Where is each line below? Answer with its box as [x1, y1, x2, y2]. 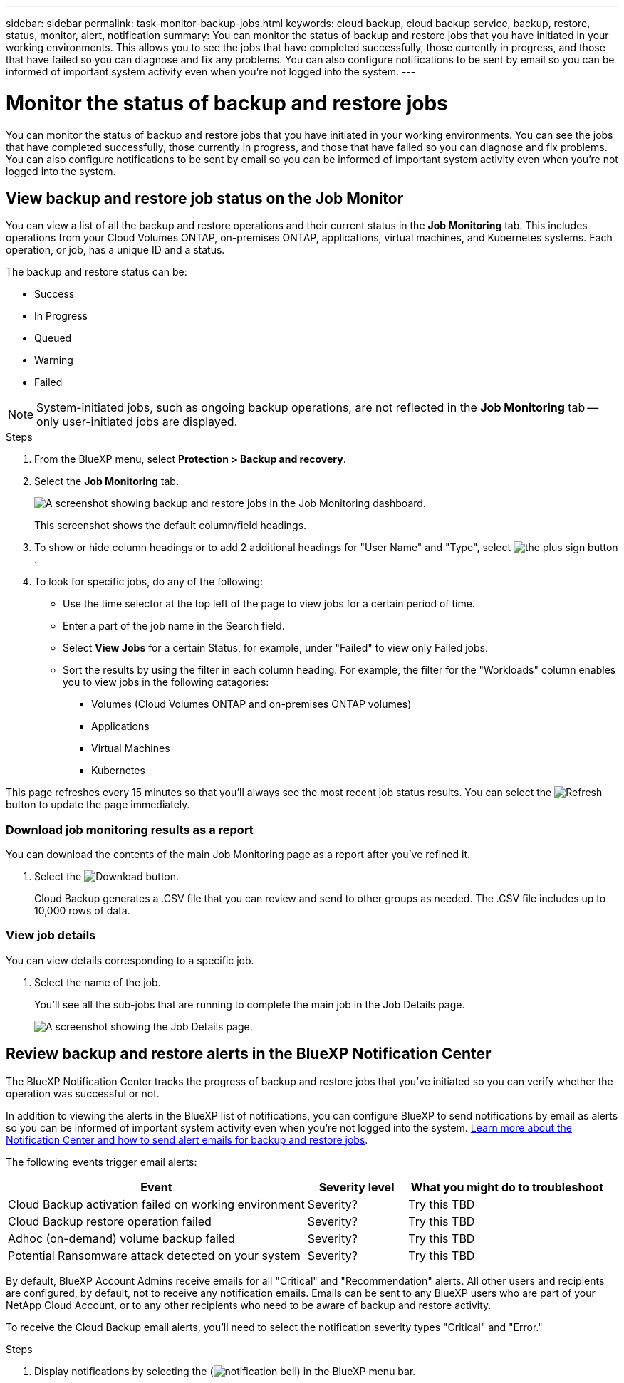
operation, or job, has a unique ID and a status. [6, 244, 225, 256]
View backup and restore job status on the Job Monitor [6, 189, 404, 207]
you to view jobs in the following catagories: [63, 676, 269, 689]
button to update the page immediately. [6, 798, 190, 811]
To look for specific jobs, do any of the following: [34, 575, 264, 588]
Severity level [318, 1179, 395, 1194]
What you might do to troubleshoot [410, 1179, 604, 1194]
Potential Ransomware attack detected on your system [8, 1248, 301, 1263]
